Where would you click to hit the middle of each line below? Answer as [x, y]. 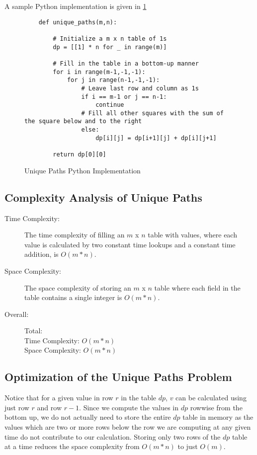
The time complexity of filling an [75, 235]
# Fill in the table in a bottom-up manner [126, 63]
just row [17, 407]
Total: [34, 331]
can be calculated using [211, 398]
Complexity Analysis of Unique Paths [103, 197]
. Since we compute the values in [129, 407]
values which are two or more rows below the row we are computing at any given [128, 427]
